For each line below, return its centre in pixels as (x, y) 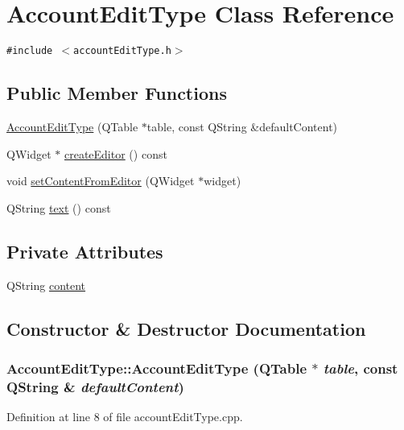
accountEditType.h (122, 51)
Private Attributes (85, 251)
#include (30, 51)
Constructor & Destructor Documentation (186, 328)
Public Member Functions (117, 93)
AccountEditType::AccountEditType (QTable (157, 368)
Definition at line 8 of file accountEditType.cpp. (125, 417)
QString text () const (59, 207)
